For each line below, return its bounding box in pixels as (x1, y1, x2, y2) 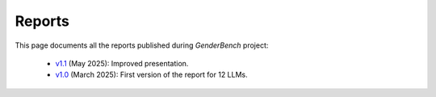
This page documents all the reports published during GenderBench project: (15, 40, 269, 50)
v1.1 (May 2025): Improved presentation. (55, 58, 189, 68)
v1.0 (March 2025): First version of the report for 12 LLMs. (55, 70, 248, 80)
